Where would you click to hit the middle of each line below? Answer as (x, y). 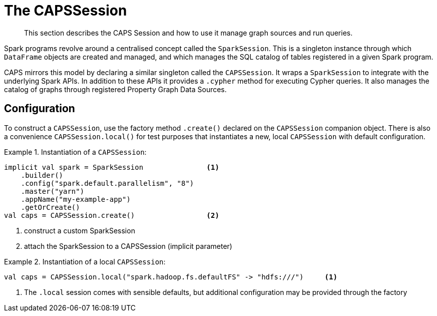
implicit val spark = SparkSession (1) (112, 167)
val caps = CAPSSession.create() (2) (112, 215)
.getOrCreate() (50, 207)
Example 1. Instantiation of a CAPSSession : (75, 152)
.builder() (42, 175)
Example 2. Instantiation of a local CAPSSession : (85, 261)
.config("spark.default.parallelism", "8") (107, 183)
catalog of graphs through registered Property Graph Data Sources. (115, 89)
